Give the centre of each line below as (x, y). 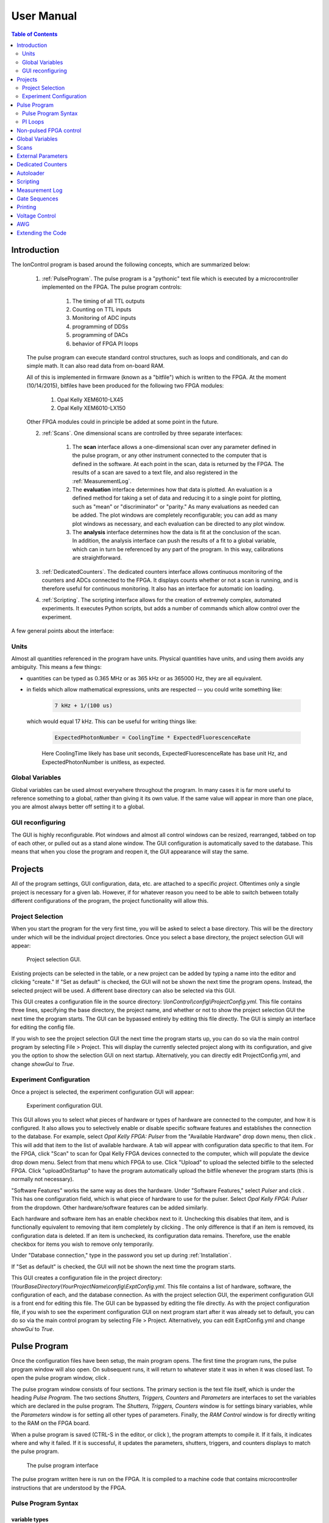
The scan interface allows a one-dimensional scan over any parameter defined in (174, 447)
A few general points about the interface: (63, 631)
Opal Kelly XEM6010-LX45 (90, 400)
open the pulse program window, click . (61, 1378)
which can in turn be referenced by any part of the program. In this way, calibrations (178, 549)
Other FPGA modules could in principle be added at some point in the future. (122, 422)
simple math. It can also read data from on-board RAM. (96, 366)
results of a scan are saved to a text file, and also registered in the (155, 473)
